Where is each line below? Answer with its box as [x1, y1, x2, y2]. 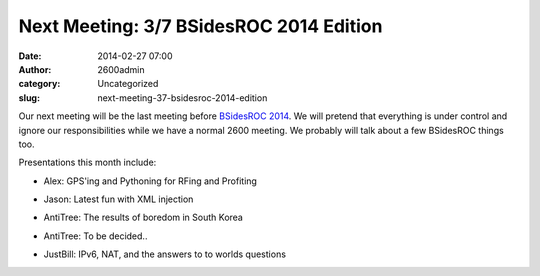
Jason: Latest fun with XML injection [43, 193, 194, 205]
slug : [18, 91, 40, 104]
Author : [18, 63, 52, 75]
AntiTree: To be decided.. [43, 230, 148, 242]
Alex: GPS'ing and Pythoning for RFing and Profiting [43, 175, 257, 187]
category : [18, 78, 61, 90]
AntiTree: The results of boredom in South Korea [43, 211, 244, 224]
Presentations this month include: [18, 156, 157, 169]
